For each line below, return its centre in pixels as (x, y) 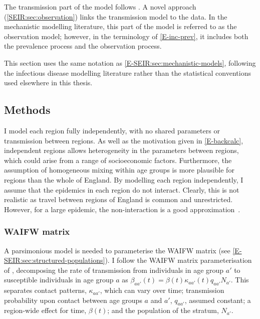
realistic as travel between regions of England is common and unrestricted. (118, 199)
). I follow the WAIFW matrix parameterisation (178, 260)
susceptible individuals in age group (59, 280)
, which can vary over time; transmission (162, 290)
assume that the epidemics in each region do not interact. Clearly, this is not (122, 189)
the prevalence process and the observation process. (83, 46)
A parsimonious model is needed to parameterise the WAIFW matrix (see (117, 250)
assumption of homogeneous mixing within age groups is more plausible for (119, 170)
